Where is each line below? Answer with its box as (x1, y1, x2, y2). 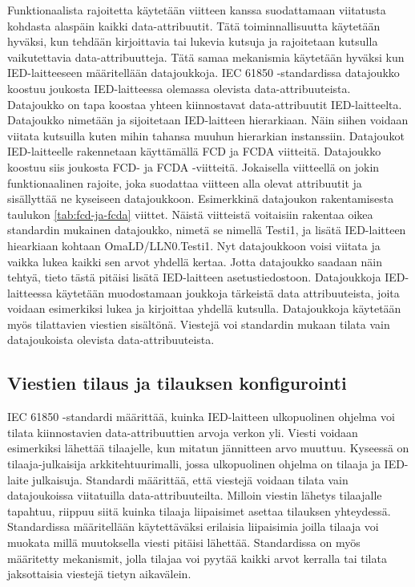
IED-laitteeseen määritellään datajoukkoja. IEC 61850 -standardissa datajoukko (7, 64, 400, 81)
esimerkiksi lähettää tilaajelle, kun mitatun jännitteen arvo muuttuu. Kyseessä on (7, 439, 409, 456)
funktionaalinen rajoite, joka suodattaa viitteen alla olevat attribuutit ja (7, 174, 362, 191)
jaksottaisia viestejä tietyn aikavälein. (7, 565, 191, 582)
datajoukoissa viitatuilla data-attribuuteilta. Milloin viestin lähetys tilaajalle (7, 487, 382, 504)
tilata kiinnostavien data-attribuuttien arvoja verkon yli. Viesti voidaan (7, 423, 358, 440)
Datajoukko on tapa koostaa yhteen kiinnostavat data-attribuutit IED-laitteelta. (7, 95, 402, 112)
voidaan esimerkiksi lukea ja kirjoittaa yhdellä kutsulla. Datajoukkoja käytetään (7, 300, 401, 317)
